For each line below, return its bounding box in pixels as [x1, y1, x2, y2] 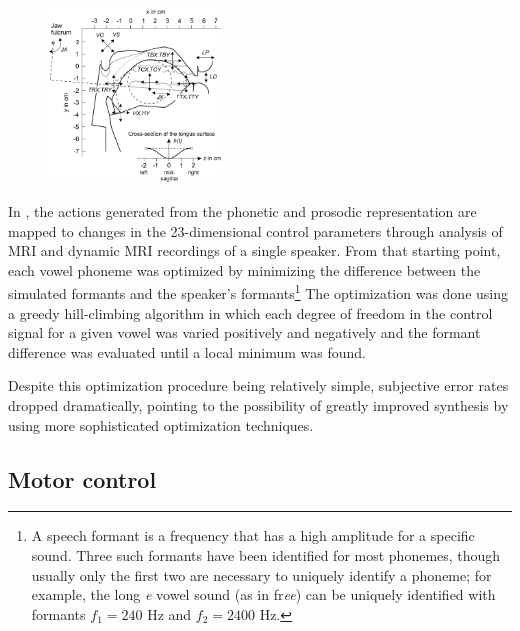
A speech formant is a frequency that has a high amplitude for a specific [31, 525, 475, 546]
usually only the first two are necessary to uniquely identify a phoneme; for [31, 564, 492, 585]
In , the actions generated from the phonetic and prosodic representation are [8, 200, 477, 221]
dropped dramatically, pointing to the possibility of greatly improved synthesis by [8, 394, 509, 415]
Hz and [147, 603, 192, 624]
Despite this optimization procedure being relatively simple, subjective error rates [8, 375, 509, 396]
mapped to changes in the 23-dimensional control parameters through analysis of [8, 220, 503, 241]
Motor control [8, 463, 157, 494]
